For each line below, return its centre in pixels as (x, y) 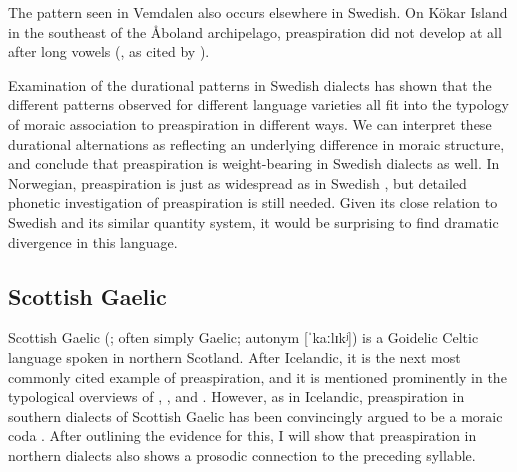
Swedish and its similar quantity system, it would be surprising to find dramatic (253, 221)
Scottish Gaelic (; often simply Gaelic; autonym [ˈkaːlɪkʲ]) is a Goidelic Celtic (243, 337)
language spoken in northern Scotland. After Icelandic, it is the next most (234, 356)
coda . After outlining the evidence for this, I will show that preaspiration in (242, 435)
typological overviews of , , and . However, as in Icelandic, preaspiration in (236, 396)
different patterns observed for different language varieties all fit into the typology (258, 104)
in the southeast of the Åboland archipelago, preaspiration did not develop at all (255, 31)
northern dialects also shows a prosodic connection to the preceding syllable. (242, 454)
